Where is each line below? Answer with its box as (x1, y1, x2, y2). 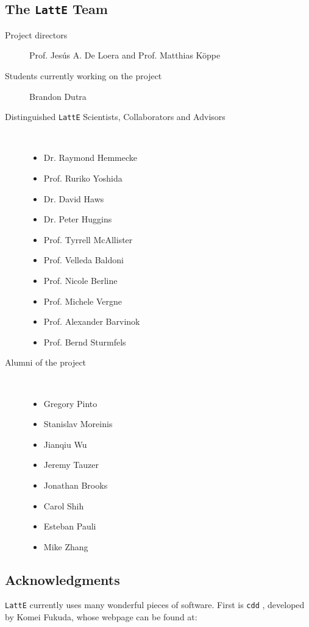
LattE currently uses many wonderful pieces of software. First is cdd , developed (5, 598, 305, 611)
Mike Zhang (43, 540, 88, 553)
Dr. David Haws (43, 192, 104, 205)
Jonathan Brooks (43, 478, 108, 491)
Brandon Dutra (29, 90, 87, 102)
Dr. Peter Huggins (43, 213, 112, 225)
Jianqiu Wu (43, 437, 87, 450)
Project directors (5, 28, 68, 41)
